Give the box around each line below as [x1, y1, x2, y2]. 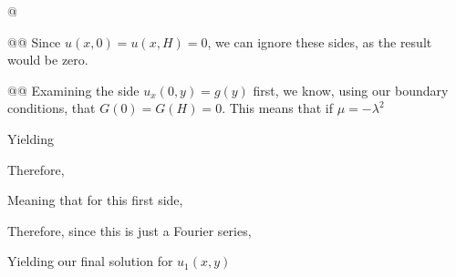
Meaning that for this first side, [7, 190, 183, 210]
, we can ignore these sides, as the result [207, 32, 432, 51]
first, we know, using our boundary [253, 80, 449, 99]
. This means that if [222, 98, 334, 118]
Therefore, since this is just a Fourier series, [7, 221, 252, 240]
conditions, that [7, 98, 96, 118]
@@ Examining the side [7, 80, 140, 99]
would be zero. [7, 50, 88, 69]
